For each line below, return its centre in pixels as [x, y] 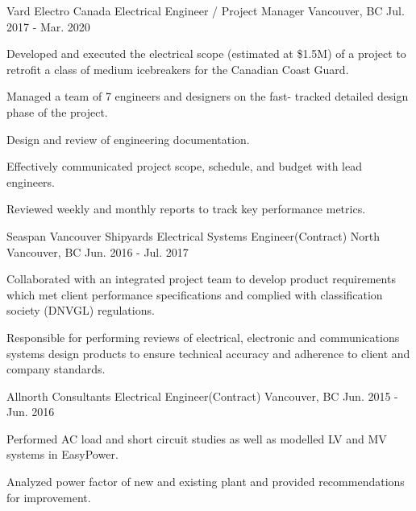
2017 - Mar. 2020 [48, 26]
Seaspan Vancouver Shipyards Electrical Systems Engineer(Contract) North [193, 235]
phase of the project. [57, 111]
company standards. [56, 369]
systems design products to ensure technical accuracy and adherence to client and [208, 353]
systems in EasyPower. [62, 454]
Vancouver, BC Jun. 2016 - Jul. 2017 [98, 251]
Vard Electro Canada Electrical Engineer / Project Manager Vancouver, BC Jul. [206, 10]
